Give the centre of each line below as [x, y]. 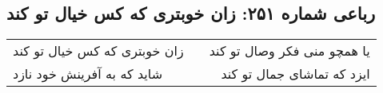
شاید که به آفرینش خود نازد [88, 74]
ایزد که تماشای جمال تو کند [295, 74]
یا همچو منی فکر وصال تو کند [289, 51]
